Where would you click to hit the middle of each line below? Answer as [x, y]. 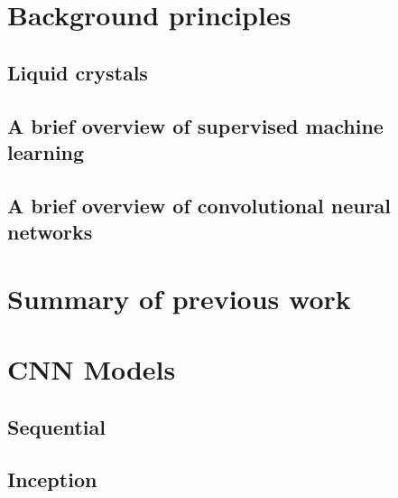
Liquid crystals [78, 72]
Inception [52, 479]
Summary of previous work [179, 298]
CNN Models [92, 369]
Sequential [56, 426]
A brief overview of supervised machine [195, 125]
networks [50, 232]
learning [46, 151]
